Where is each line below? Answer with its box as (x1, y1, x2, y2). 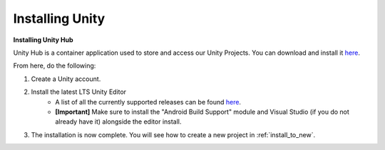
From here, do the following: (13, 61, 96, 70)
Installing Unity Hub (13, 36, 74, 44)
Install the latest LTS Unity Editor (31, 87, 127, 96)
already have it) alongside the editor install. (55, 117, 182, 126)
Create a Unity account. (31, 75, 101, 83)
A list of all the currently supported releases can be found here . (55, 97, 242, 106)
